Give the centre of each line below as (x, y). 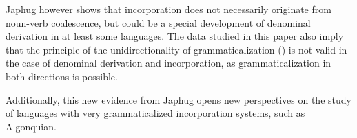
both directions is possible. (62, 76)
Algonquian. (31, 126)
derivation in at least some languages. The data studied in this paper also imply (175, 36)
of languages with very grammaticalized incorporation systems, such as (155, 113)
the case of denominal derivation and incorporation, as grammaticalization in (169, 63)
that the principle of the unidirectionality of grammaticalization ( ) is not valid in (176, 49)
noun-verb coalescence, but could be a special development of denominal (158, 22)
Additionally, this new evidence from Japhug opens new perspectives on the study (178, 99)
